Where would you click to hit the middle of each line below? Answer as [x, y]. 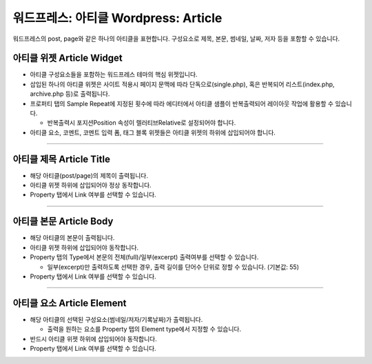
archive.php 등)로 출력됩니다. [70, 94]
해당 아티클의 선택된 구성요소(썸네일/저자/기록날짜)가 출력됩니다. [116, 319]
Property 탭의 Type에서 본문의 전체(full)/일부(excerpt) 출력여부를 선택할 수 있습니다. [144, 257]
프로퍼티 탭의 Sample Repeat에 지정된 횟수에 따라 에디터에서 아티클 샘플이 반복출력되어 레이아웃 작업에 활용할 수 [182, 103]
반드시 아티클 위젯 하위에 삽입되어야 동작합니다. [94, 338]
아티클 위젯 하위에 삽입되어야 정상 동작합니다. [91, 185]
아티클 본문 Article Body [63, 222]
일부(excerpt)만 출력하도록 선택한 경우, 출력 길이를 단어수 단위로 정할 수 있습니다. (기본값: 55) [173, 267]
